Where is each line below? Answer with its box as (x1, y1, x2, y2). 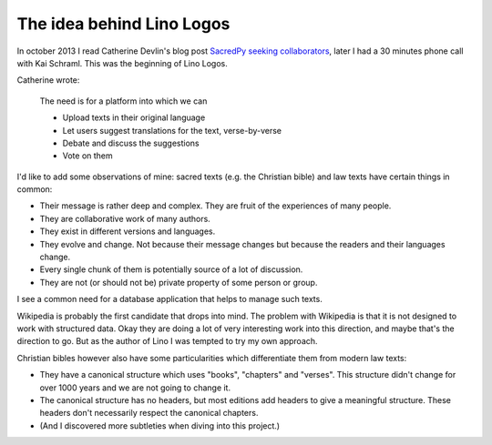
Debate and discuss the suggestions (62, 137, 200, 148)
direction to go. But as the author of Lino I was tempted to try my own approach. (16, 336, 318, 347)
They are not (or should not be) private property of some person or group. (39, 277, 318, 288)
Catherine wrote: (16, 75, 80, 86)
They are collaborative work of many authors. (39, 213, 211, 224)
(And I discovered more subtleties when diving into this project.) (39, 420, 281, 431)
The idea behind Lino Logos (16, 14, 231, 34)
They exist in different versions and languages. (39, 226, 216, 237)
